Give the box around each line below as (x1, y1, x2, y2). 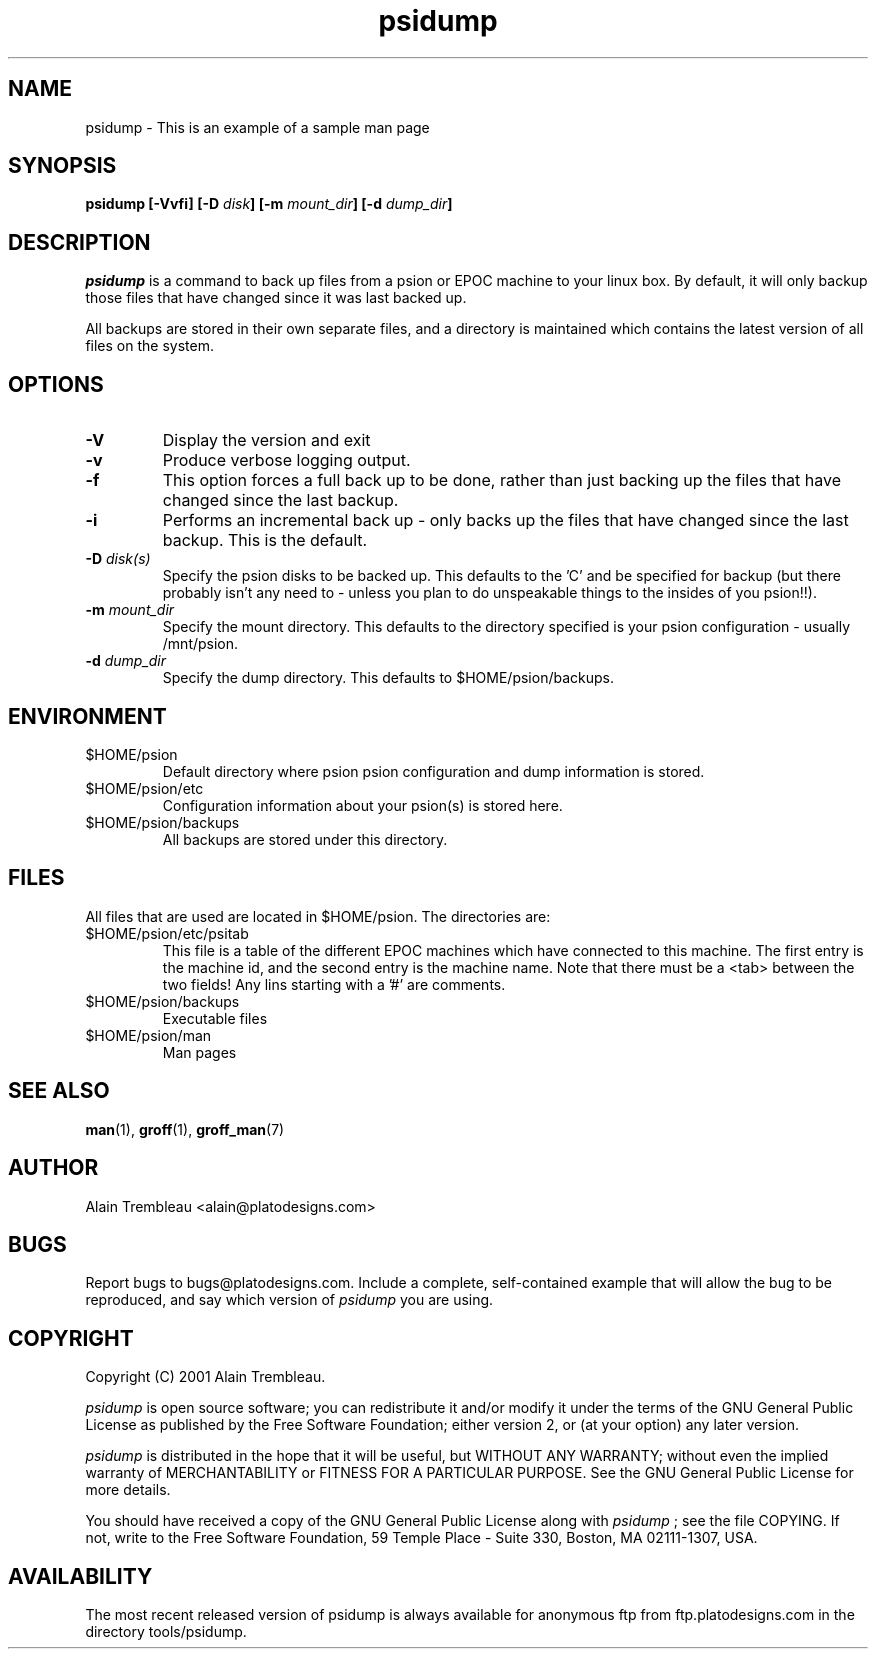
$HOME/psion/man (85, 1026, 212, 1044)
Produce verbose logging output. (162, 450, 411, 471)
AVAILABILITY (8, 1563, 153, 1589)
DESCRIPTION (8, 229, 151, 255)
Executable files (162, 1009, 268, 1027)
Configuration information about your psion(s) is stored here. (162, 796, 563, 814)
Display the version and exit (162, 430, 371, 451)
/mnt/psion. (162, 635, 239, 653)
